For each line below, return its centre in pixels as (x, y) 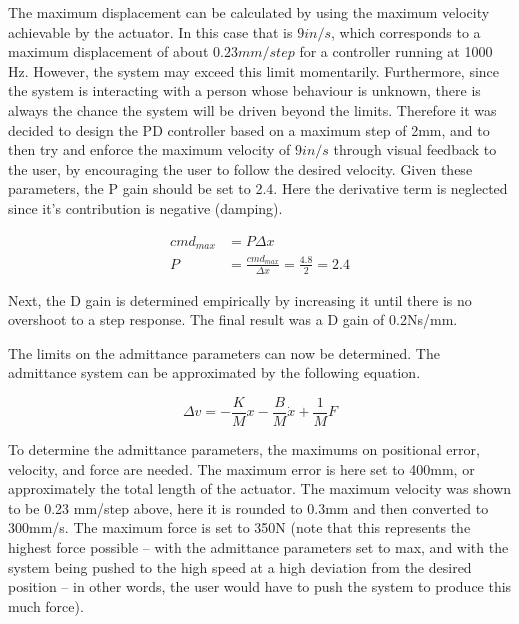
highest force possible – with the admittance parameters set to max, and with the (258, 547)
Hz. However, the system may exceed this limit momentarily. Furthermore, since (254, 70)
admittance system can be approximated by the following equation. (214, 372)
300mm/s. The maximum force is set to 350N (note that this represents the (239, 527)
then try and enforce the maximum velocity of (149, 149)
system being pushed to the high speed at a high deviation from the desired (240, 566)
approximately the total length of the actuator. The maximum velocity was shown (260, 488)
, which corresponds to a (406, 31)
